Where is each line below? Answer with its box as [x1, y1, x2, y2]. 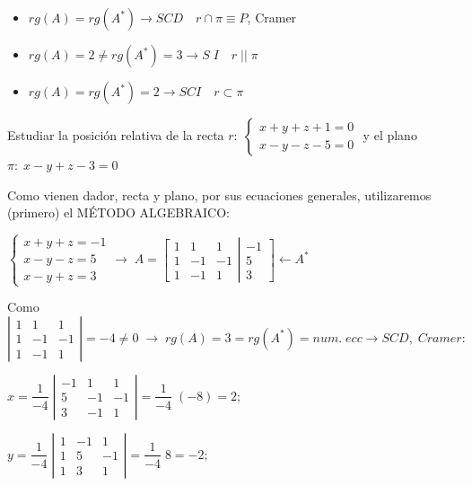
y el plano [363, 126, 417, 144]
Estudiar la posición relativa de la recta [7, 126, 224, 144]
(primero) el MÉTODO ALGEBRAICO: [7, 203, 230, 222]
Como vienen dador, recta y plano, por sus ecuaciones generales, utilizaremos [7, 185, 432, 204]
